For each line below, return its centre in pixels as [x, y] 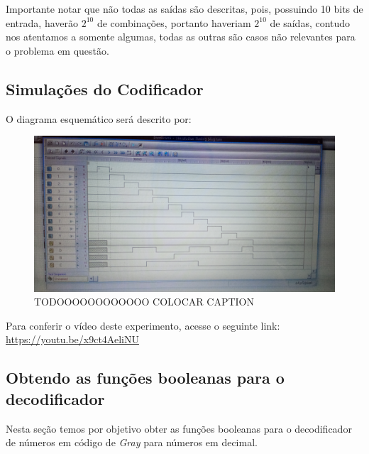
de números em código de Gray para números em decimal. [132, 442]
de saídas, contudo [310, 22]
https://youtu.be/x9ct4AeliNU [72, 339]
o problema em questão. [57, 50]
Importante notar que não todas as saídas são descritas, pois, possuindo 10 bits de [184, 9]
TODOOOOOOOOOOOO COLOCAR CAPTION [144, 302]
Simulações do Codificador [105, 88]
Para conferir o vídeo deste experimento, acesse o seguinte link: [143, 325]
